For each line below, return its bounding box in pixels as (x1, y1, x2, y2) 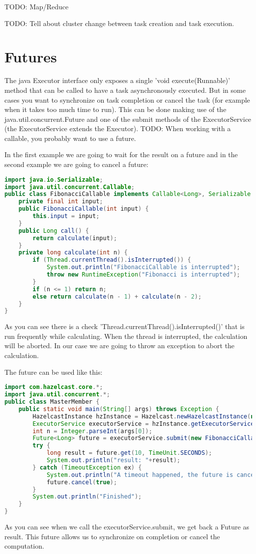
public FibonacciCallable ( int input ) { (18, 205, 149, 213)
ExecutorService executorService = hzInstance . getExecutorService (32, 420, 255, 427)
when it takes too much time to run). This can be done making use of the (4, 104, 227, 114)
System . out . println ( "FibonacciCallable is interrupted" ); (46, 264, 240, 271)
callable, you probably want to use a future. (4, 133, 136, 143)
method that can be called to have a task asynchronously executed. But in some (4, 84, 246, 95)
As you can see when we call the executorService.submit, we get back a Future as (4, 522, 249, 531)
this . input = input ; (32, 213, 100, 220)
